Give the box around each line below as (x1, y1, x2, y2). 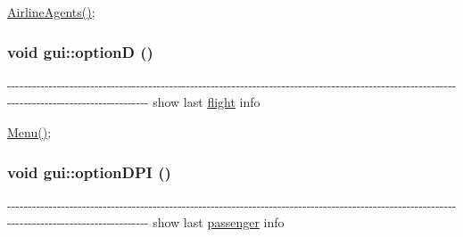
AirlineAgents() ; (7, 3, 95, 20)
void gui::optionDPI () (7, 160, 171, 183)
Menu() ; (7, 123, 52, 141)
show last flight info (153, 93, 260, 111)
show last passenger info (153, 213, 285, 232)
